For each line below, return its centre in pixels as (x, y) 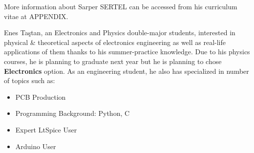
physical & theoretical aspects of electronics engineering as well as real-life (115, 42)
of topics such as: (30, 80)
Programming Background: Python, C (73, 113)
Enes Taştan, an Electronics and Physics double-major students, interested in (120, 33)
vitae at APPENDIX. (36, 16)
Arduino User (36, 146)
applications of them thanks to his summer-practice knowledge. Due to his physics (127, 52)
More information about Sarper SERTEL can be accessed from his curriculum (121, 6)
